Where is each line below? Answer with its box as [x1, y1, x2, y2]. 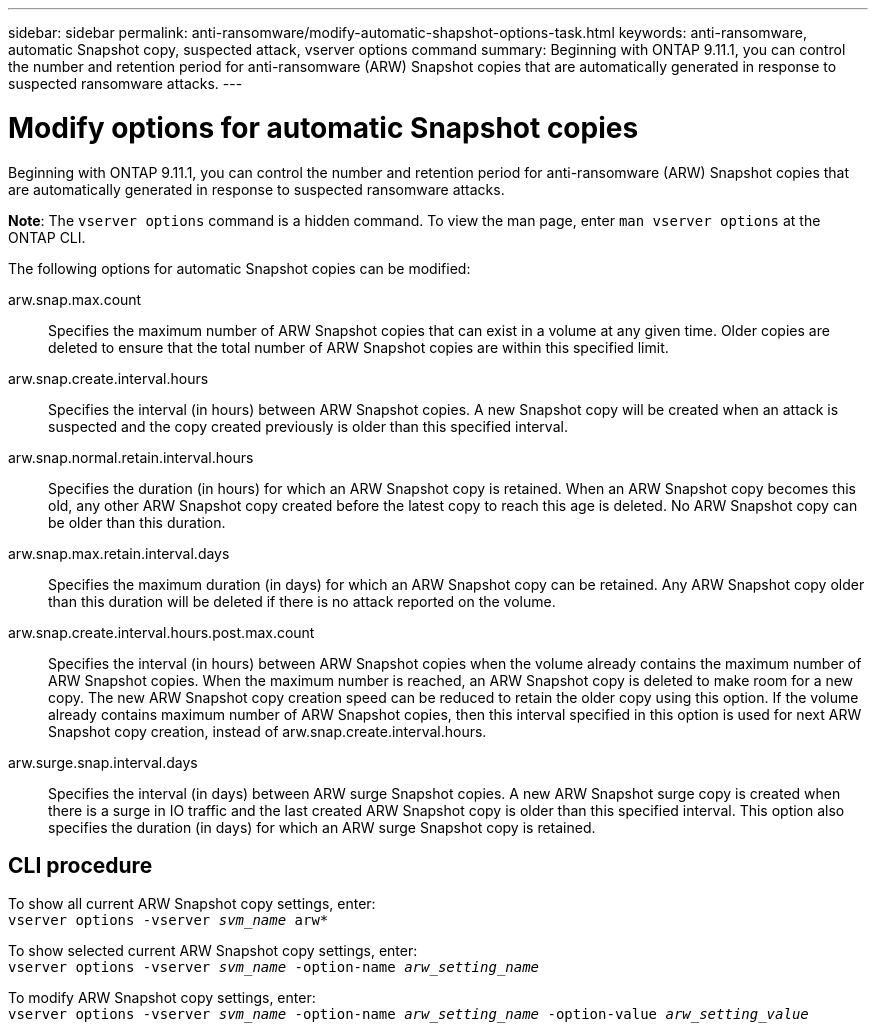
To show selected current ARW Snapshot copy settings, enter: [8, 942, 418, 960]
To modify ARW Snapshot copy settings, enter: [8, 989, 316, 1007]
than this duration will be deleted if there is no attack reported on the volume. [48, 592, 556, 610]
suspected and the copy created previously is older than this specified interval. [48, 417, 568, 435]
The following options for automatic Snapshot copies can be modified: [8, 259, 471, 277]
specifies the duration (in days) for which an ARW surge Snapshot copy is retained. [48, 818, 596, 836]
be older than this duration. [48, 513, 226, 531]
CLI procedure [8, 852, 153, 878]
